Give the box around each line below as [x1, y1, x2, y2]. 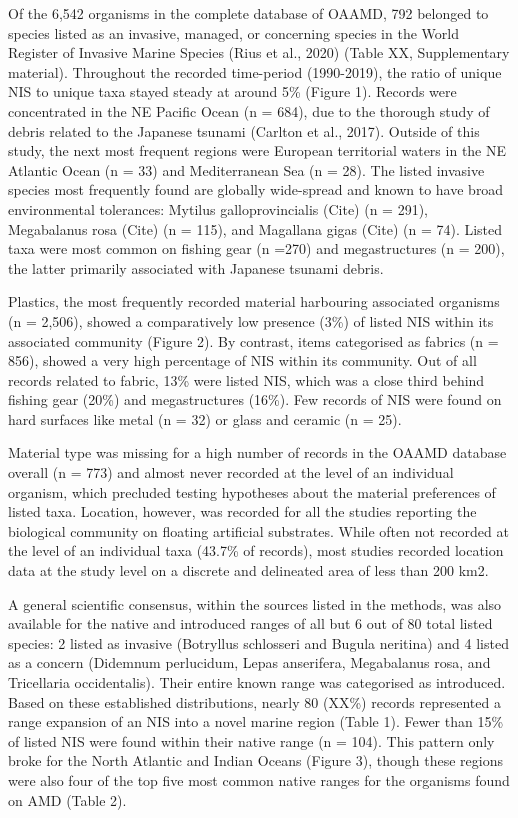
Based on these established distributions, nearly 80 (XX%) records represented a [8, 691, 501, 712]
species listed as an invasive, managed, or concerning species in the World [8, 22, 459, 43]
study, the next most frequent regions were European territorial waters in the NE [8, 140, 507, 161]
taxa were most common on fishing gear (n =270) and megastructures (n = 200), [8, 238, 505, 259]
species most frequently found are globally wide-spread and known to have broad [8, 179, 504, 200]
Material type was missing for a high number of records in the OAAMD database [8, 442, 507, 463]
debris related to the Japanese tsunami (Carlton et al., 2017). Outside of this [8, 120, 480, 141]
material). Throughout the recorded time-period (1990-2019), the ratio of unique [8, 61, 502, 82]
